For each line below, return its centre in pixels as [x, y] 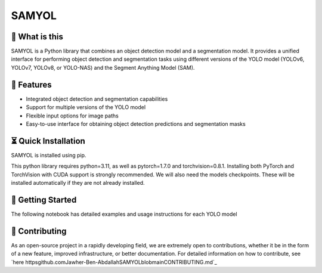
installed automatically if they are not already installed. [78, 183]
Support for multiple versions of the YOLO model [86, 107]
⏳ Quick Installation [48, 141]
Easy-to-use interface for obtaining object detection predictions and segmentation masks [136, 124]
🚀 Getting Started [44, 200]
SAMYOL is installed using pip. [49, 155]
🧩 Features [31, 84]
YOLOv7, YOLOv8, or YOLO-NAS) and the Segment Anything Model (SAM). [103, 67]
